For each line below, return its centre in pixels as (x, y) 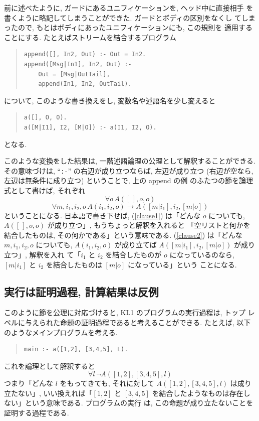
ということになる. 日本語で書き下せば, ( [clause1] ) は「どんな (102, 215)
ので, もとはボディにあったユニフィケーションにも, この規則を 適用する (135, 27)
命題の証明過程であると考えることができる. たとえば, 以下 (155, 322)
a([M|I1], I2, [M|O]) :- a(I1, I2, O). (90, 127)
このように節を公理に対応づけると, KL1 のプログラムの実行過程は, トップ (125, 312)
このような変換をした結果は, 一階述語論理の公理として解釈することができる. (130, 161)
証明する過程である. (37, 413)
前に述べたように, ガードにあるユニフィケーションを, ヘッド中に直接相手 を (129, 8)
